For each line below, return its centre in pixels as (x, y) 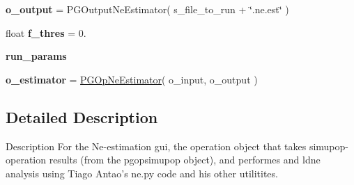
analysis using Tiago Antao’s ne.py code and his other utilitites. (142, 173)
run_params (36, 56)
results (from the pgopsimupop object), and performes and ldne (185, 160)
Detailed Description (82, 116)
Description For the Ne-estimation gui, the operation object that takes (156, 146)
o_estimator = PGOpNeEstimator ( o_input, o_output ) (132, 79)
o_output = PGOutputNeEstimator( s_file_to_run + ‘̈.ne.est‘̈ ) (147, 9)
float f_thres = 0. (46, 32)
